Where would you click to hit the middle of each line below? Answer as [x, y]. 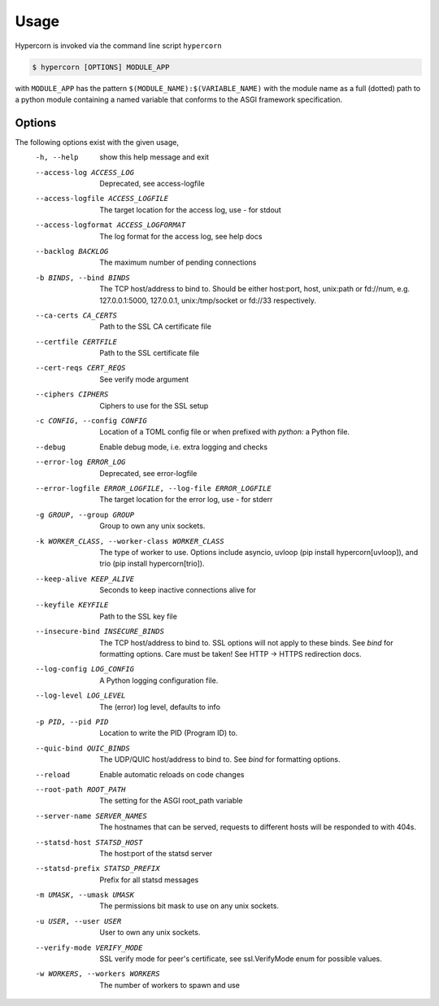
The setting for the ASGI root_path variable [171, 801]
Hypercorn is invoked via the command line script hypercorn [119, 46]
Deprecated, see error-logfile [148, 473]
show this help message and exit [154, 157]
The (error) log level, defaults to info [160, 706]
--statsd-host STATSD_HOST [89, 842]
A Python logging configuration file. [159, 680]
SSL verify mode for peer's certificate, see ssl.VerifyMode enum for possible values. [241, 959]
